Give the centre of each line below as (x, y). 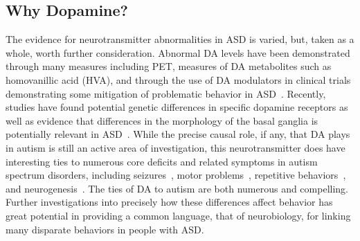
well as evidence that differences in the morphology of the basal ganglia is (162, 120)
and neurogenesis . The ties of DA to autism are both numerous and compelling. (177, 188)
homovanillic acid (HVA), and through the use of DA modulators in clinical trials (178, 79)
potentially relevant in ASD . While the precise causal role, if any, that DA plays (178, 134)
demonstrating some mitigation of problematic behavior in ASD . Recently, (166, 93)
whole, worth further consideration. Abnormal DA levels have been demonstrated (178, 52)
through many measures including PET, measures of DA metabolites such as (169, 66)
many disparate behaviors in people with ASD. (105, 229)
